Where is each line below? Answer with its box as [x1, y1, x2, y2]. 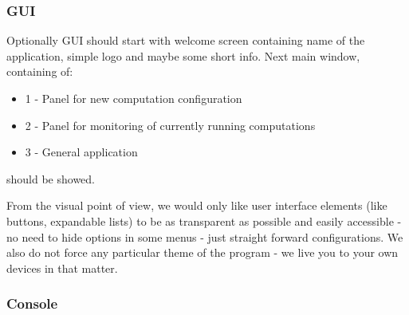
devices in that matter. [6, 259, 118, 276]
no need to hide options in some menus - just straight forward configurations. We [6, 228, 403, 245]
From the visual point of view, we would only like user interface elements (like [6, 197, 387, 214]
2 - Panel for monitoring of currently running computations [25, 116, 316, 133]
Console [6, 293, 58, 313]
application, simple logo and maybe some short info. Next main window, [6, 47, 360, 64]
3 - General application [25, 144, 138, 160]
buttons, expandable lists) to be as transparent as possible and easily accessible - [6, 212, 402, 229]
